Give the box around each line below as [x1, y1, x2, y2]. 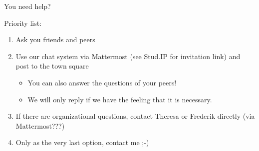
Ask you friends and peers [15, 34, 95, 45]
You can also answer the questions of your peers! [27, 77, 177, 87]
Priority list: [4, 17, 42, 28]
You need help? [4, 1, 51, 11]
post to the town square [15, 61, 89, 71]
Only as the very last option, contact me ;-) [15, 137, 149, 148]
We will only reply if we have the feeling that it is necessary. [27, 94, 212, 104]
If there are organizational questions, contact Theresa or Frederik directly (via [15, 111, 255, 121]
